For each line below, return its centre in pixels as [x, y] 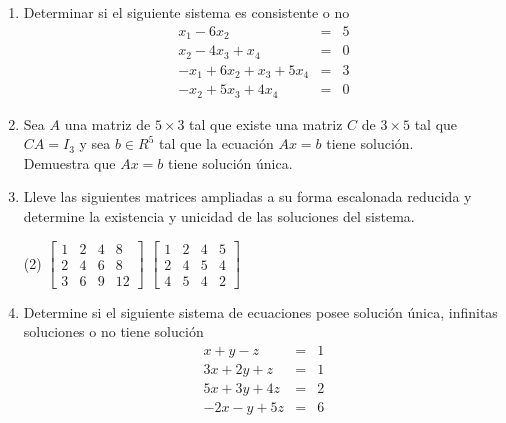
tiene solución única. [230, 162]
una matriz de [107, 123]
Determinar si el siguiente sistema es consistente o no [186, 12]
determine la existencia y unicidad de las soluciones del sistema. [219, 215]
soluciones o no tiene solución [113, 331]
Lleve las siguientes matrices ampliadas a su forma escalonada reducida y [247, 196]
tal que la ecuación [216, 143]
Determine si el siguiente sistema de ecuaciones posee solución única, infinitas [260, 311]
